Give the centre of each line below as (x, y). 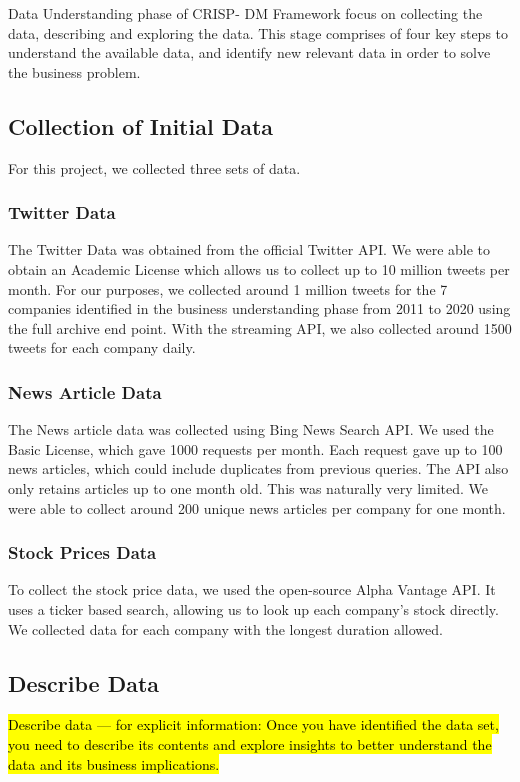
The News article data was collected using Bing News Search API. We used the (251, 429)
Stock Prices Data (82, 552)
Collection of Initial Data (141, 125)
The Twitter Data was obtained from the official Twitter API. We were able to (249, 249)
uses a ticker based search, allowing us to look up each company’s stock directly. (253, 608)
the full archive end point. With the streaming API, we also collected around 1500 (260, 327)
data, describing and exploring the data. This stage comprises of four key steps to (258, 32)
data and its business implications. (114, 763)
